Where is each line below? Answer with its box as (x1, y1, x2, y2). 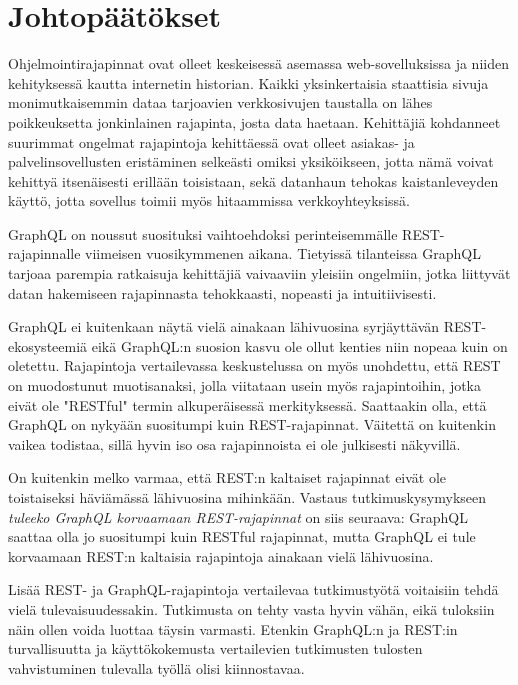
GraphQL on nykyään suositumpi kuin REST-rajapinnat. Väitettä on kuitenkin (8, 414, 496, 435)
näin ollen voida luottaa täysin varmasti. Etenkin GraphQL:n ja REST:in (8, 618, 458, 639)
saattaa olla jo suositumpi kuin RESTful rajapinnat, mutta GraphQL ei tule (8, 526, 476, 547)
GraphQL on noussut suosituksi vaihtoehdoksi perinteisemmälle (8, 223, 398, 244)
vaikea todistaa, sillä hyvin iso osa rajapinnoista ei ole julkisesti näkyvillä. (8, 433, 461, 454)
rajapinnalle (8, 243, 81, 264)
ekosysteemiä (8, 335, 88, 356)
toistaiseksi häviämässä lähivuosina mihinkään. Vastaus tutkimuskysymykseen (8, 487, 487, 507)
